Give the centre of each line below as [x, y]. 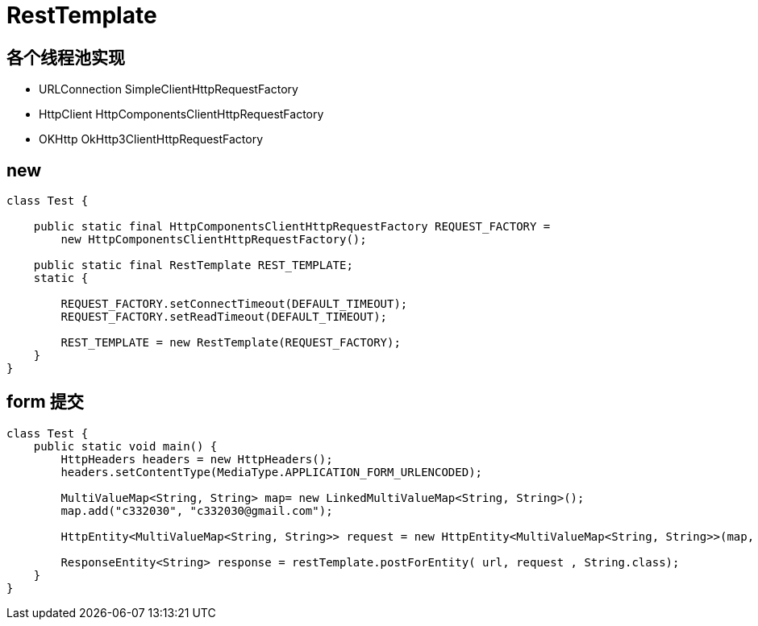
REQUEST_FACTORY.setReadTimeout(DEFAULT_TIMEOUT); [224, 317]
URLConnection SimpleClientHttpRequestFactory [169, 89]
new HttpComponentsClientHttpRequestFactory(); [214, 240]
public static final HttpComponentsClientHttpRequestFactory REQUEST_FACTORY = [292, 227]
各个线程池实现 [66, 57]
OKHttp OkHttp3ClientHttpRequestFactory [151, 139]
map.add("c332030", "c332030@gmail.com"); [197, 510]
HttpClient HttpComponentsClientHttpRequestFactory [181, 114]
